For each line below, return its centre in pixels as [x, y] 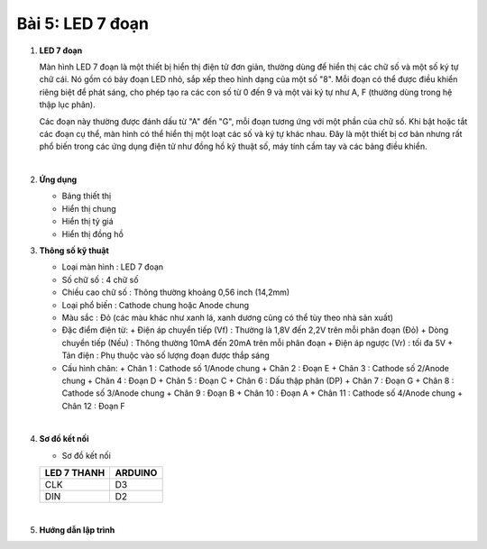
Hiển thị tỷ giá [87, 222]
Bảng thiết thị [87, 196]
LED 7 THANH [75, 473]
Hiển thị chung [89, 208]
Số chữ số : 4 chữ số [100, 279]
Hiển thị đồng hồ [92, 233]
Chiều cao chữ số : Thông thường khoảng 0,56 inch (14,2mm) [176, 292]
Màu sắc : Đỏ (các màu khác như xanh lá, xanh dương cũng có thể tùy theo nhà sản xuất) [228, 317]
